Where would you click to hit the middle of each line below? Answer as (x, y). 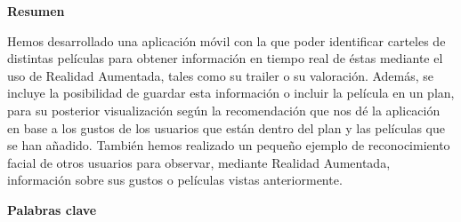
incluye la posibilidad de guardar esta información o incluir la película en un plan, (231, 93)
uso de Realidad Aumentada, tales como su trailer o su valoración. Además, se (221, 75)
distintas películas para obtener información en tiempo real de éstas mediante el (225, 58)
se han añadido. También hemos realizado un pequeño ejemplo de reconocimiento (229, 145)
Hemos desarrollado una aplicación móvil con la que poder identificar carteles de (226, 40)
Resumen (36, 11)
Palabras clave (52, 209)
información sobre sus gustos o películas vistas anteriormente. (175, 180)
